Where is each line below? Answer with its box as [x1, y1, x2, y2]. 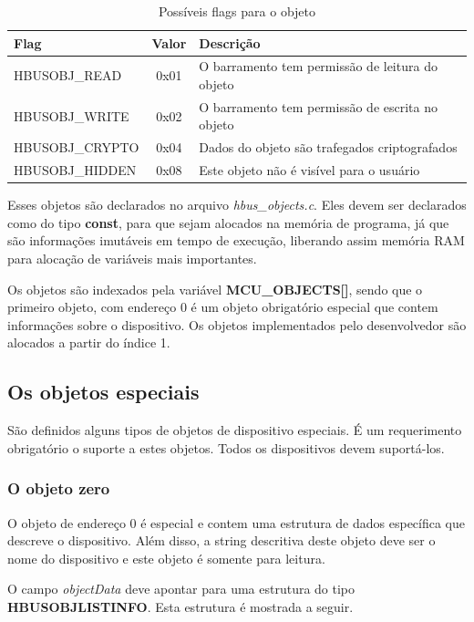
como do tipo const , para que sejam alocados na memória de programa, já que [7, 213, 449, 232]
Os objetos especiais [7, 378, 200, 406]
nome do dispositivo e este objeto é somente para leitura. [7, 548, 325, 567]
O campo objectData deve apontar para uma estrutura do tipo [7, 579, 355, 598]
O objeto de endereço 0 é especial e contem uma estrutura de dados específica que [7, 513, 466, 532]
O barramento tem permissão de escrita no [199, 97, 438, 116]
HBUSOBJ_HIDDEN [14, 161, 137, 180]
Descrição [199, 33, 261, 52]
